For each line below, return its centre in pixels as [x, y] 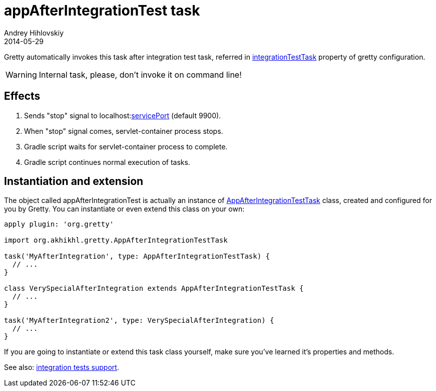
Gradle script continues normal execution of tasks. [107, 162]
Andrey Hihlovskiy [34, 33]
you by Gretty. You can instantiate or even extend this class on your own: [124, 209]
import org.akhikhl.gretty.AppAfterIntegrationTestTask [116, 240]
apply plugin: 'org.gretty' [59, 224]
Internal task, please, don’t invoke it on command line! [140, 74]
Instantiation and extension [74, 181]
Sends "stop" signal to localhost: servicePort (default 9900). [123, 115]
